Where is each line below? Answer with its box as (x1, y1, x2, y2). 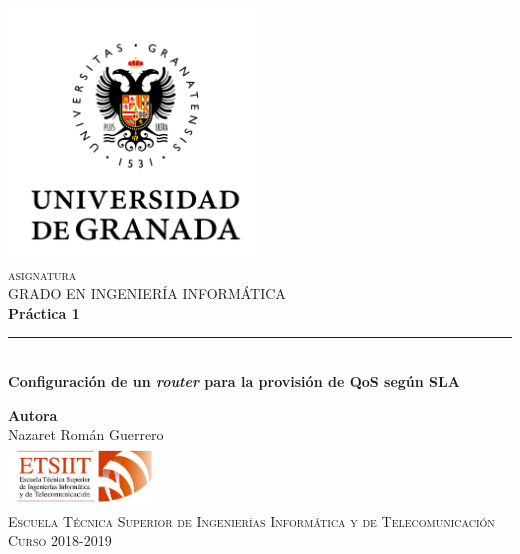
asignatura (8, 263, 77, 284)
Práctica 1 (8, 302, 80, 323)
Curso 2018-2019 (8, 530, 112, 551)
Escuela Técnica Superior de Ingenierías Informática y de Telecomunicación (8, 510, 495, 531)
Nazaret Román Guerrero (8, 424, 164, 445)
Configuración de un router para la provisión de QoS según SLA (8, 370, 460, 391)
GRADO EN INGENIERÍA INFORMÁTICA (8, 283, 286, 304)
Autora (8, 404, 58, 425)
